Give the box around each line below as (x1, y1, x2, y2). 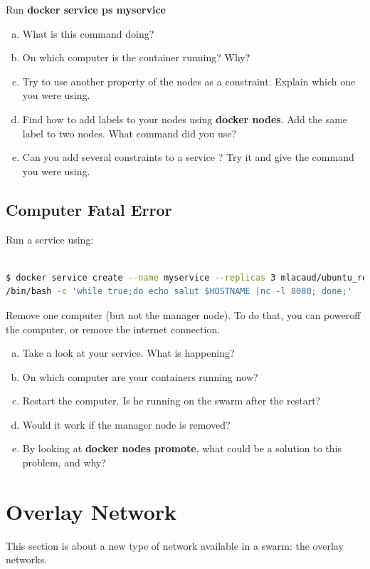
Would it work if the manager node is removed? (22, 417, 231, 432)
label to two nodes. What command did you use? (22, 125, 237, 140)
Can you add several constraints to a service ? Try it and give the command (22, 150, 354, 165)
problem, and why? (22, 455, 106, 470)
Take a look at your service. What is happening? (22, 345, 235, 360)
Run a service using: (6, 231, 94, 246)
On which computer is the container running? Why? (22, 50, 250, 65)
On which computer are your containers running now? (22, 369, 258, 384)
